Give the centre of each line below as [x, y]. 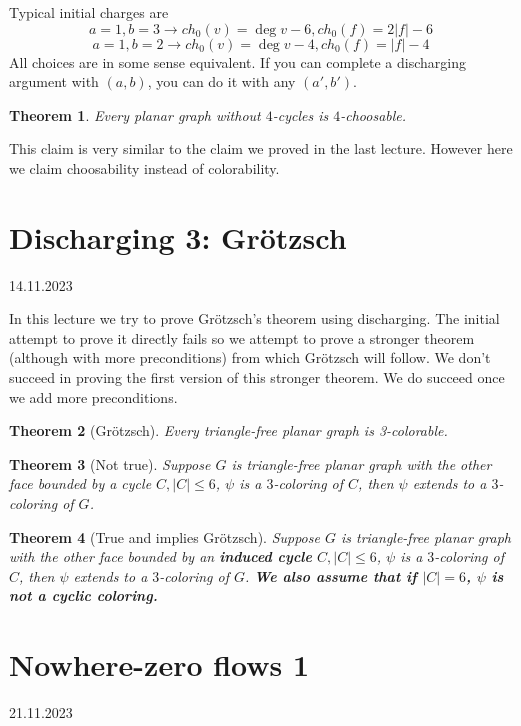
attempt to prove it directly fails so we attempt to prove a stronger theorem [242, 337]
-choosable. [373, 114]
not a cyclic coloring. [83, 595]
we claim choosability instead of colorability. [144, 167]
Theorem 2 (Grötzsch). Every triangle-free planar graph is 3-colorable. [228, 430]
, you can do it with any [221, 81]
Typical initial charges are [89, 12]
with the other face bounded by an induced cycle [160, 556]
